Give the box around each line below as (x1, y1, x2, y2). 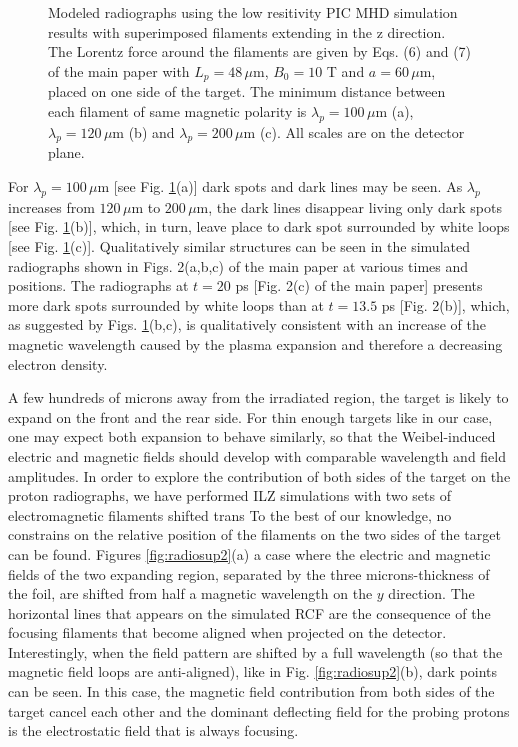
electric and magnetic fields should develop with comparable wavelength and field (8, 445, 507, 466)
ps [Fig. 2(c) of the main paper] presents (235, 275, 483, 296)
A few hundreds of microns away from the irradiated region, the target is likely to (8, 387, 509, 408)
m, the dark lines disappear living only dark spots (196, 196, 502, 217)
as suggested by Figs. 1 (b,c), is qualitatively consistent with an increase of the (8, 314, 486, 335)
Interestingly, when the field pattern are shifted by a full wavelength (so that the (8, 641, 503, 662)
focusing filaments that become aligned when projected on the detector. (8, 622, 447, 643)
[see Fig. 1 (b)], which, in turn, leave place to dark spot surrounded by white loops (8, 216, 510, 237)
